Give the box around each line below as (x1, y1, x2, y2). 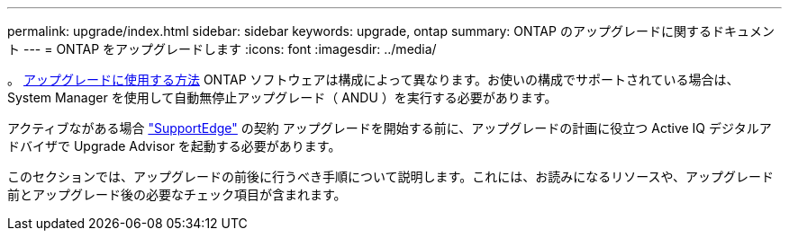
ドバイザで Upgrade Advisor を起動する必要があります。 (7, 138, 341, 154)
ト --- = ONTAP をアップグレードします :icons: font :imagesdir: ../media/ (7, 41, 437, 57)
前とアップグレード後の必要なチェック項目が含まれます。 (7, 187, 347, 202)
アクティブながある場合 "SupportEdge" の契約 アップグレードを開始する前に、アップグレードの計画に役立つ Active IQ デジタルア (7, 120, 772, 136)
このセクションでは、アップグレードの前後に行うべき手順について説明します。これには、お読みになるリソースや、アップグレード (7, 169, 775, 184)
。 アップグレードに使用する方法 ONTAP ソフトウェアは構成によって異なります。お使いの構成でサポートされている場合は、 (7, 72, 739, 87)
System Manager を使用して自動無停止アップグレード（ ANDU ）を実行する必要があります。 (7, 90, 558, 105)
